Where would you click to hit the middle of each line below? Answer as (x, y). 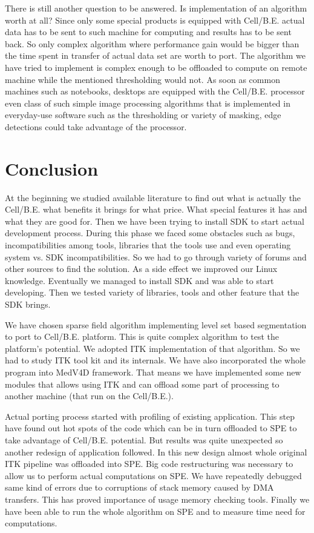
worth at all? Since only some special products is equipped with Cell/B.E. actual (155, 20)
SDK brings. (28, 304)
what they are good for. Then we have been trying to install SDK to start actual (155, 221)
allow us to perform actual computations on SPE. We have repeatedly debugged (153, 475)
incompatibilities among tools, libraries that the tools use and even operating (148, 245)
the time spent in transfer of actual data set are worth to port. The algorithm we (155, 55)
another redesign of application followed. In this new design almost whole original (156, 452)
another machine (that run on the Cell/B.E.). (89, 396)
